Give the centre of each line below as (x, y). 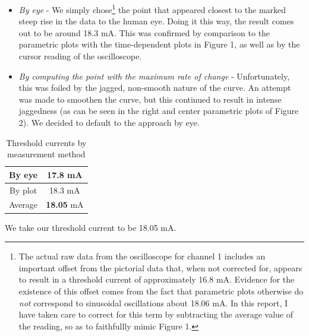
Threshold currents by (46, 142)
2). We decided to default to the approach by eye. (109, 122)
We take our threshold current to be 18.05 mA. (91, 227)
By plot (23, 190)
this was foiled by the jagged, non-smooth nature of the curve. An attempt (155, 88)
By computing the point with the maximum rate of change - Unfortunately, (154, 76)
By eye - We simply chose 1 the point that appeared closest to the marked (152, 9)
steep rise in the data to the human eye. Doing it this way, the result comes (156, 21)
